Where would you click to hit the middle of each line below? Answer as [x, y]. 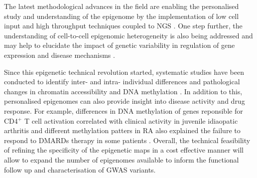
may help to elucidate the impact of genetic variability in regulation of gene [120, 45]
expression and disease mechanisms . [60, 55]
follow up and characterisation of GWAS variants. [80, 169]
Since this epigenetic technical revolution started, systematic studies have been [124, 72]
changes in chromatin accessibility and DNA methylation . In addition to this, [123, 91]
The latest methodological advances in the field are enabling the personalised [122, 6]
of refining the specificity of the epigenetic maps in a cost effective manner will [124, 150]
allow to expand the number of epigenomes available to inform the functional [122, 159]
